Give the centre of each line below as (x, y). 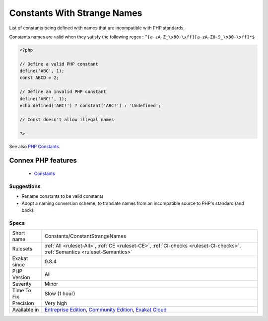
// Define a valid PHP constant (59, 64)
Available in (26, 310)
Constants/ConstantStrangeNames (85, 236)
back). (28, 210)
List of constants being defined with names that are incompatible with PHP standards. (97, 28)
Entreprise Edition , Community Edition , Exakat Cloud (105, 310)
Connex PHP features (43, 161)
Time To (22, 291)
